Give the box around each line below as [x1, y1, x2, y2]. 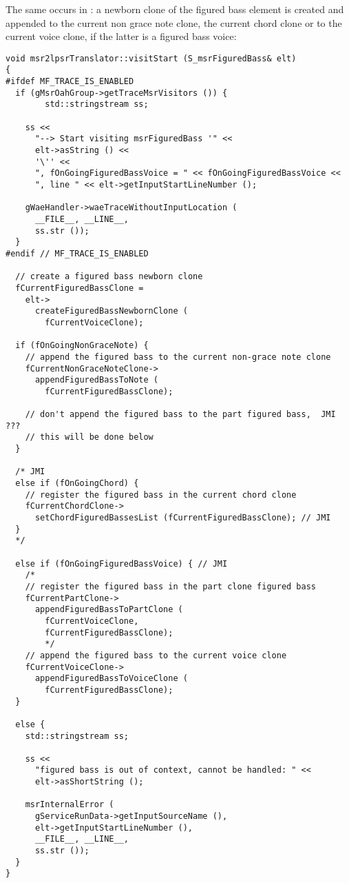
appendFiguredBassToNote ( [34, 375, 158, 385]
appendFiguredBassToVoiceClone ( [34, 673, 188, 684]
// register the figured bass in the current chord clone [25, 489, 297, 500]
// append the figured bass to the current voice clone [25, 650, 287, 660]
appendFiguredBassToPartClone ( [34, 605, 183, 615]
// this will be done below [25, 432, 154, 443]
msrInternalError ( [25, 800, 114, 810]
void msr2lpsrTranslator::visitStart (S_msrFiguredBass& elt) [6, 53, 297, 63]
